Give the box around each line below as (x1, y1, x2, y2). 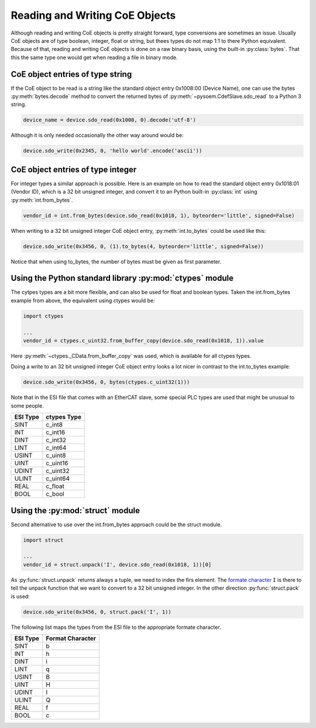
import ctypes (23, 313, 64, 319)
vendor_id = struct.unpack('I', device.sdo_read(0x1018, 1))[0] (23, 561, 212, 568)
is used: (11, 592, 30, 600)
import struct (23, 537, 64, 543)
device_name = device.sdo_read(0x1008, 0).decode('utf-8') (23, 117, 196, 123)
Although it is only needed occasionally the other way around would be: (11, 132, 184, 139)
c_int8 (46, 421, 63, 429)
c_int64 (46, 443, 67, 452)
